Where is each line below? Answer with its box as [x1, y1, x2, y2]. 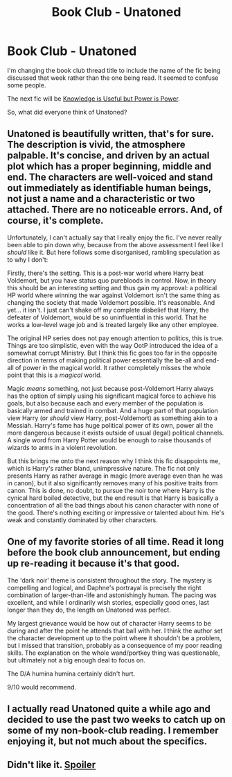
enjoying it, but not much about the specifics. [7, 735, 208, 747]
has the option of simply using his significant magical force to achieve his [7, 392, 217, 400]
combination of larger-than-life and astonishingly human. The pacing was [7, 591, 217, 599]
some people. [7, 81, 46, 89]
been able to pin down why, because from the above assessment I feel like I [7, 240, 224, 249]
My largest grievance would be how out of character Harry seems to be [7, 619, 211, 627]
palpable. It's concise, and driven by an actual [7, 150, 210, 162]
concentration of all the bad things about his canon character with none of [7, 501, 220, 509]
